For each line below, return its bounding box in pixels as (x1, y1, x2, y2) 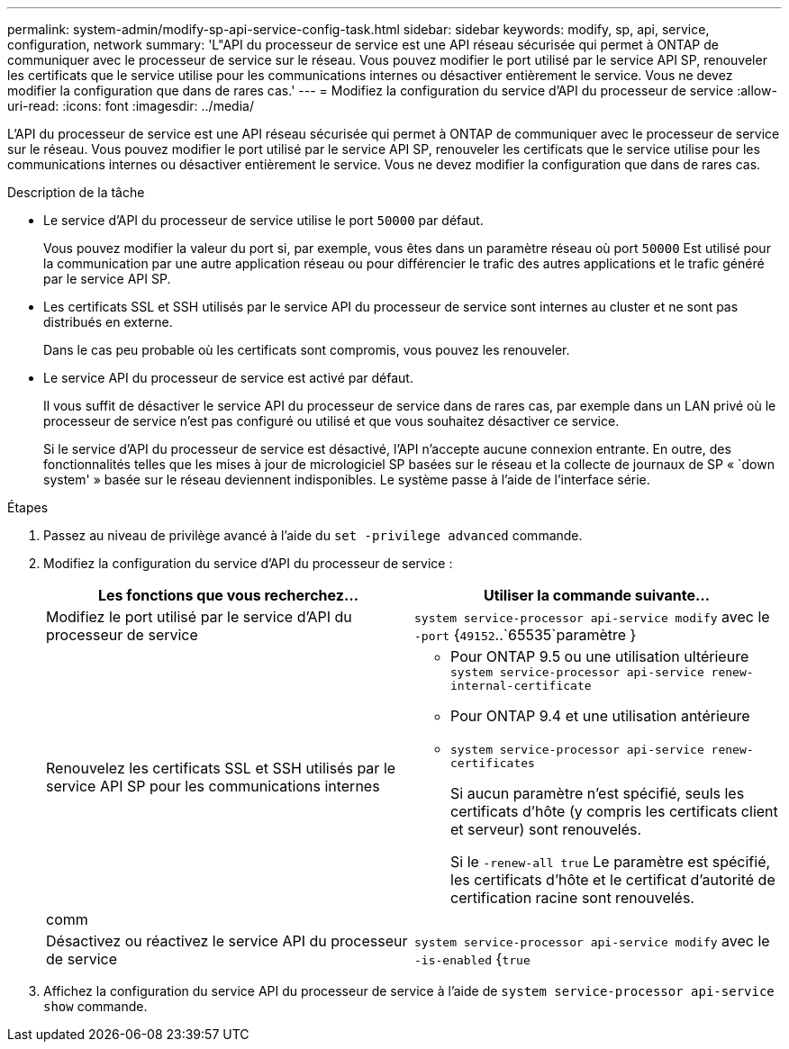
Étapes (7, 500, 49, 515)
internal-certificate (450, 679, 592, 692)
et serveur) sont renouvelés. (450, 820, 642, 838)
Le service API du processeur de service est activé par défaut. (43, 370, 413, 385)
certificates (450, 756, 535, 770)
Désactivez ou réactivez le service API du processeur (46, 932, 408, 950)
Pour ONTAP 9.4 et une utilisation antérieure (450, 707, 750, 725)
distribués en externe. (43, 314, 173, 330)
